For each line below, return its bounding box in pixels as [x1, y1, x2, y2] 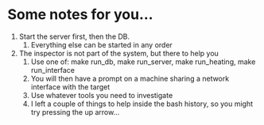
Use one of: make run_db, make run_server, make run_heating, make [30, 57, 256, 66]
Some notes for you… [7, 6, 153, 24]
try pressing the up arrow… [30, 107, 120, 116]
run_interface [30, 65, 76, 74]
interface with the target [30, 81, 111, 92]
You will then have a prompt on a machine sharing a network [30, 74, 230, 83]
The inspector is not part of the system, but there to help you [18, 48, 219, 58]
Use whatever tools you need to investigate [30, 90, 173, 100]
